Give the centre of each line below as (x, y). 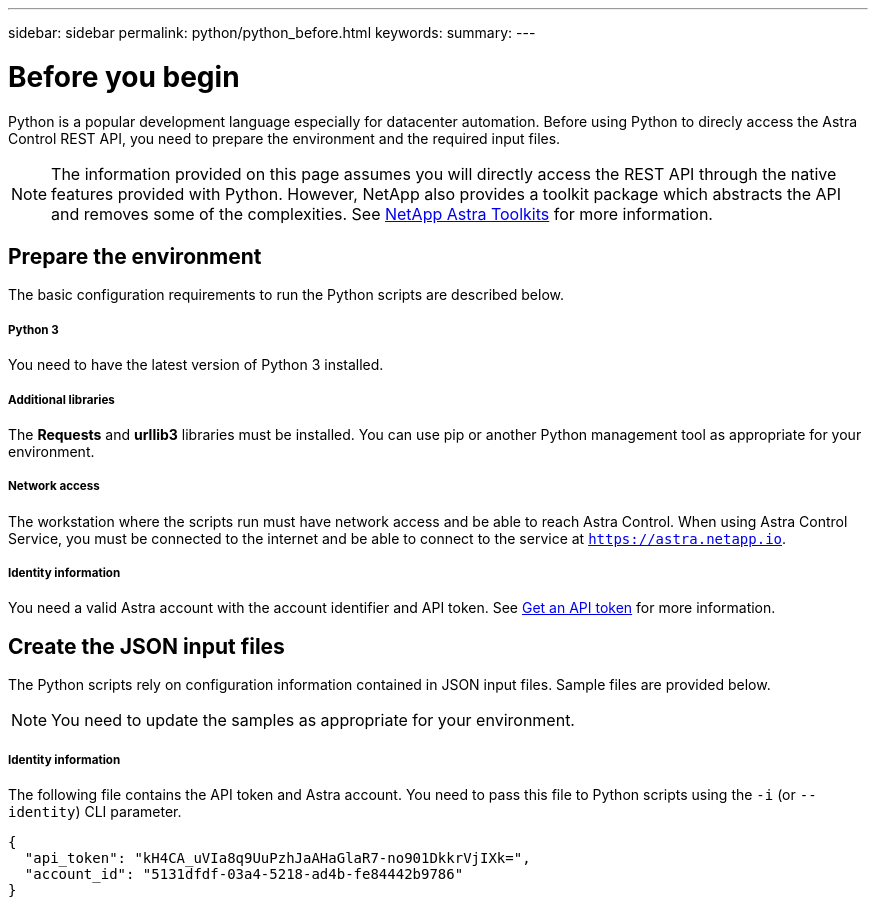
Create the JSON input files (146, 646)
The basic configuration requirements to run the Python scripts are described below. (286, 295)
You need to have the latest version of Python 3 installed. (196, 365)
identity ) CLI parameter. (95, 812)
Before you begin (124, 76)
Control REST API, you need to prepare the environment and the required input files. (284, 138)
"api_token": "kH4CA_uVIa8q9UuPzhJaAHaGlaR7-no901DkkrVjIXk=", (277, 858)
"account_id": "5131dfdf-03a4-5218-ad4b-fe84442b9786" (244, 874)
